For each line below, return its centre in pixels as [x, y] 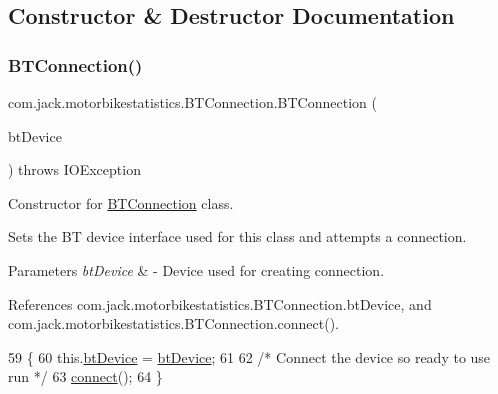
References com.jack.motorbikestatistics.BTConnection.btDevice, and [220, 303]
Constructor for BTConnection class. [121, 202]
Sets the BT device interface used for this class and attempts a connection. [237, 236]
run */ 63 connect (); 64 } [85, 376]
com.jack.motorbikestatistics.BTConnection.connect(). [174, 323]
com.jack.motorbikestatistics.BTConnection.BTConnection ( [192, 102]
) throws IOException [74, 169]
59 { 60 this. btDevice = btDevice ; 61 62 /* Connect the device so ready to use [249, 356]
